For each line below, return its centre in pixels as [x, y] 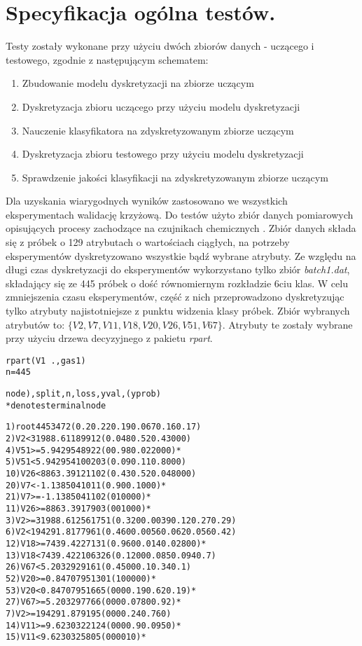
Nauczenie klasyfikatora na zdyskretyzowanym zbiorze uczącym [158, 130]
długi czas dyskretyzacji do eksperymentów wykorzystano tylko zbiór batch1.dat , [178, 269]
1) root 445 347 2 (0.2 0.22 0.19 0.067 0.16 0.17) [104, 427]
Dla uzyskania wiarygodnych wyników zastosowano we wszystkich [147, 201]
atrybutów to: [35, 324]
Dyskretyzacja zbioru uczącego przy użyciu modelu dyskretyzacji [161, 106]
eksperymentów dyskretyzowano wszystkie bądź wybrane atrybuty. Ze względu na [181, 255]
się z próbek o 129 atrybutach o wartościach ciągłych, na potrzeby [148, 242]
